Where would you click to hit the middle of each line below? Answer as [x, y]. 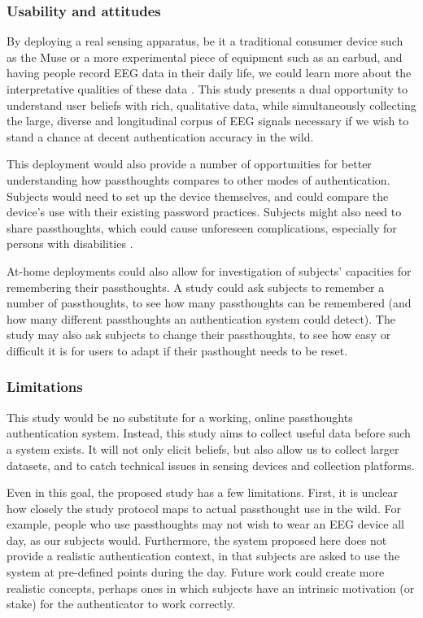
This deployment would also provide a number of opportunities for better [189, 164]
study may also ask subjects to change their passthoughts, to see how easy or [199, 335]
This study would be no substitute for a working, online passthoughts [180, 417]
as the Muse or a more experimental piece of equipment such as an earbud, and [205, 57]
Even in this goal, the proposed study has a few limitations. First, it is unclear [202, 492]
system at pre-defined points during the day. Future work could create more [196, 572]
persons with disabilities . [70, 244]
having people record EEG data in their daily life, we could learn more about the [209, 73]
